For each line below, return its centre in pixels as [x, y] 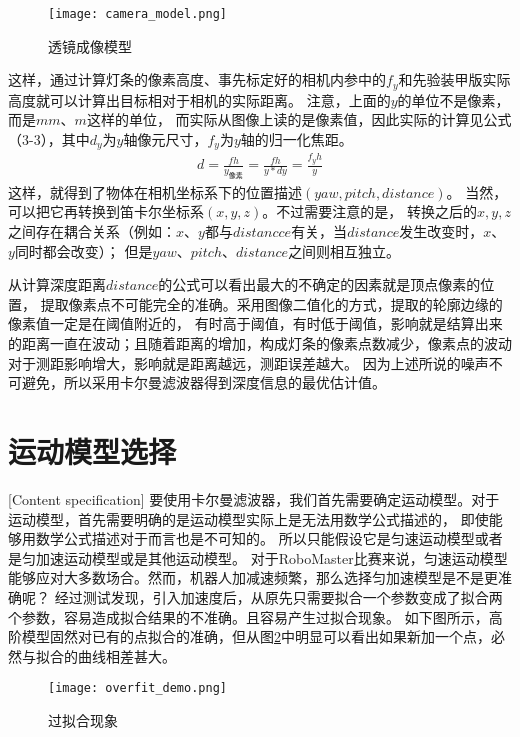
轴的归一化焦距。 [296, 138]
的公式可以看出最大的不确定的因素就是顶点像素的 [319, 284]
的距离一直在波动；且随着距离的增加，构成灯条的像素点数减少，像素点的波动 [260, 343]
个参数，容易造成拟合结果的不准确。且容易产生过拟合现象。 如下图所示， [248, 616]
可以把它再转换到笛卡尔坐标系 [106, 211]
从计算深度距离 [57, 284]
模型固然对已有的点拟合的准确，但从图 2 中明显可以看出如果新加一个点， [256, 636]
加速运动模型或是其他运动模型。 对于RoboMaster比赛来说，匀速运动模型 [271, 557]
